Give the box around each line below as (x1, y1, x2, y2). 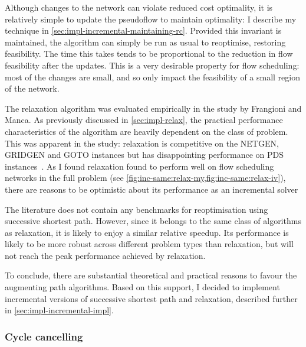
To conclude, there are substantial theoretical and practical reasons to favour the (5, 269, 297, 281)
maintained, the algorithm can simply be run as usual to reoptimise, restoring (5, 35, 286, 48)
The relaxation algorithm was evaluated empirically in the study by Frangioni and (5, 102, 302, 114)
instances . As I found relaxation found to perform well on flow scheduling (5, 160, 274, 172)
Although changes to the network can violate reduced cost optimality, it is (5, 1, 273, 13)
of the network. (5, 82, 60, 95)
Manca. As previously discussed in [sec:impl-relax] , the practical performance (5, 113, 283, 126)
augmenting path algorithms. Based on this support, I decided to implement (5, 281, 280, 293)
